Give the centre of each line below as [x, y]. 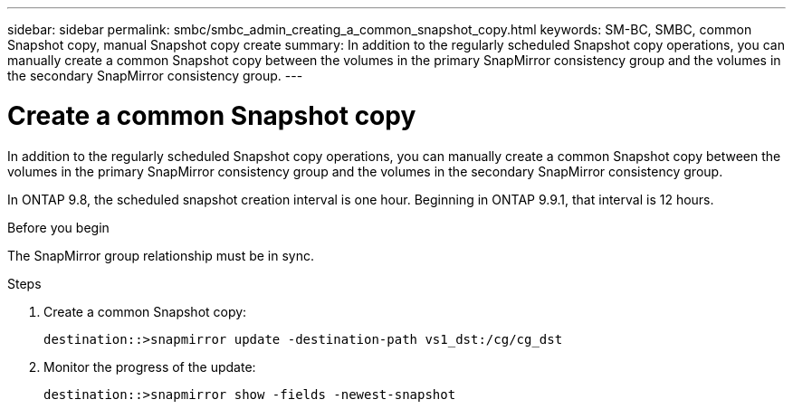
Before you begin [58, 227]
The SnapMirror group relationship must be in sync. [161, 255]
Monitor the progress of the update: [150, 366]
